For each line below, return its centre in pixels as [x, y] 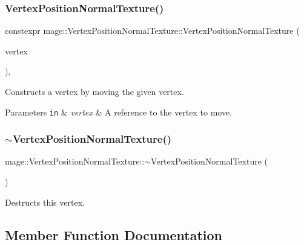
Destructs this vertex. [45, 202]
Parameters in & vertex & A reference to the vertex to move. [119, 112]
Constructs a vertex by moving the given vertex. [94, 91]
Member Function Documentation [114, 234]
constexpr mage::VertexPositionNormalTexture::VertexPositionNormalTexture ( [152, 31]
